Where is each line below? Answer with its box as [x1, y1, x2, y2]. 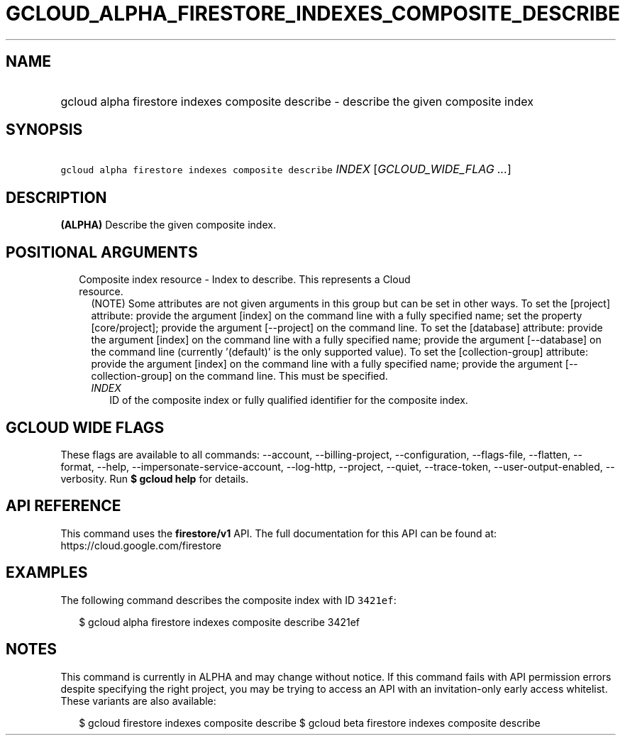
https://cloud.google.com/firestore [60, 539, 222, 551]
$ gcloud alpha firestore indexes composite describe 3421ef [79, 615, 360, 628]
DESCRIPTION [6, 188, 107, 207]
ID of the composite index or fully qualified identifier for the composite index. [109, 394, 468, 407]
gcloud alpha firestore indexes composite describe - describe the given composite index [60, 94, 533, 109]
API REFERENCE [6, 497, 121, 515]
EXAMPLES [6, 564, 88, 582]
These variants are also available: [60, 694, 216, 707]
